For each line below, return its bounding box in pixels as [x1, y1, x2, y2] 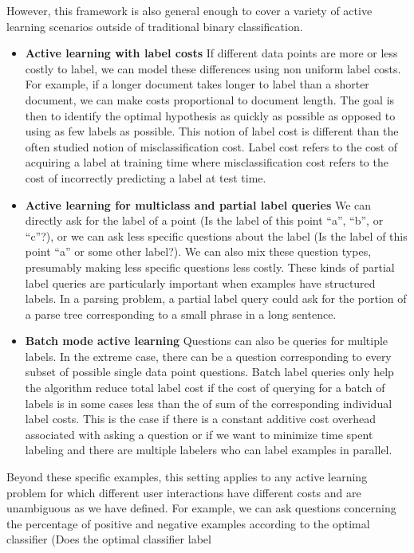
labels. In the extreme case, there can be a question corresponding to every [25, 347, 392, 364]
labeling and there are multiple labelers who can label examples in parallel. [25, 441, 392, 458]
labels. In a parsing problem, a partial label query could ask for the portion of [25, 290, 407, 307]
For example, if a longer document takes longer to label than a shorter [25, 76, 369, 92]
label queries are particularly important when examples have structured [25, 274, 376, 291]
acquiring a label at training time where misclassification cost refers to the [25, 154, 388, 171]
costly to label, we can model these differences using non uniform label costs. [25, 60, 401, 76]
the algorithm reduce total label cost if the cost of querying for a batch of [25, 379, 385, 396]
